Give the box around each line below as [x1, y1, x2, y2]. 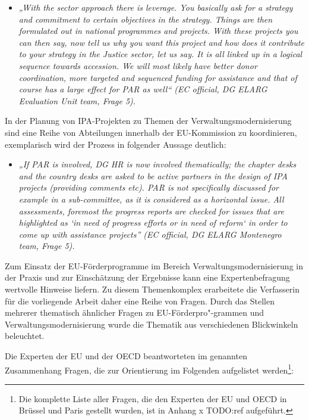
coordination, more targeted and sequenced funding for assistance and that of [18, 71, 297, 83]
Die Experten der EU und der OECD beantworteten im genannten [5, 350, 247, 362]
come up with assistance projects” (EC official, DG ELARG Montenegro [18, 228, 282, 240]
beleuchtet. [5, 329, 45, 342]
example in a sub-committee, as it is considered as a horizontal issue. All [18, 192, 284, 205]
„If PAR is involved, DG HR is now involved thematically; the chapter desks [18, 158, 297, 170]
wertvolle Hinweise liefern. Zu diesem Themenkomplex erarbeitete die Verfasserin [5, 283, 299, 295]
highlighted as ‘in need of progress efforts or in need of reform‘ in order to [18, 216, 288, 229]
